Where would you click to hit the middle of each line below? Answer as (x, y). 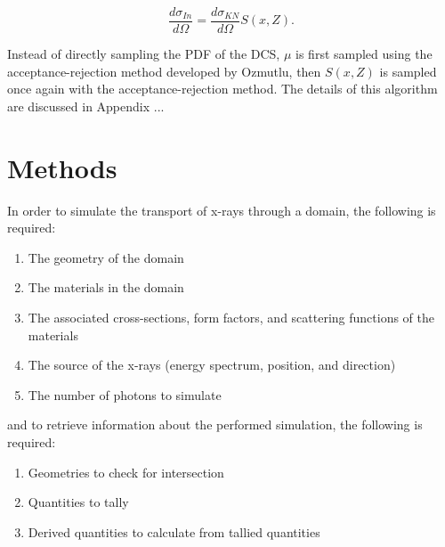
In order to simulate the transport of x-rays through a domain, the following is (222, 210)
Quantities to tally (78, 502)
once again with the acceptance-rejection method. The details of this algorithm (222, 89)
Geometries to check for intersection (126, 472)
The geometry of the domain (106, 257)
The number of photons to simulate (125, 394)
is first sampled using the (364, 54)
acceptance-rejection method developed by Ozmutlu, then (164, 71)
